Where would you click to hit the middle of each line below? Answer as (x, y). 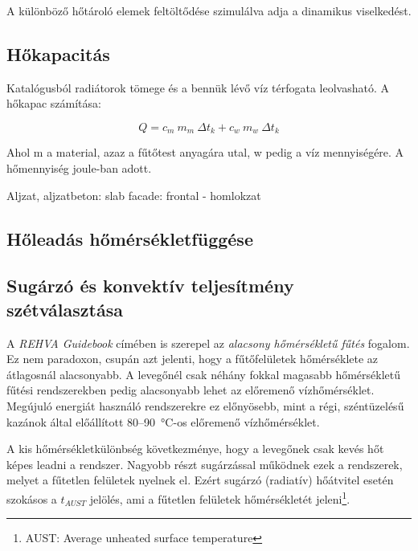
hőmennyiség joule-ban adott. (79, 168)
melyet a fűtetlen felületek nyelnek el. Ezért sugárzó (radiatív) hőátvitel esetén (200, 480)
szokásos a (32, 498)
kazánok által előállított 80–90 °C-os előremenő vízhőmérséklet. (163, 421)
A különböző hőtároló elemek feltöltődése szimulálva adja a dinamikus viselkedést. (209, 10)
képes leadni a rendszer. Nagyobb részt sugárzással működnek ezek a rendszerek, (205, 464)
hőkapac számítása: (54, 103)
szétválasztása (65, 309)
